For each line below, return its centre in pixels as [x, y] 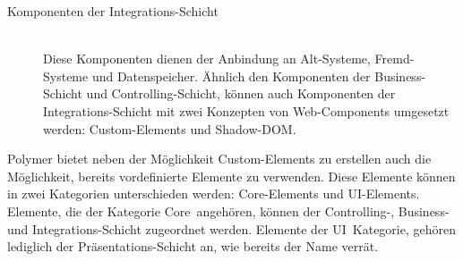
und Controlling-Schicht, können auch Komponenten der [241, 93]
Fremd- [394, 59]
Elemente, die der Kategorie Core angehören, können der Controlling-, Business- [228, 210]
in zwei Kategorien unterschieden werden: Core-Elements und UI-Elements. [214, 194]
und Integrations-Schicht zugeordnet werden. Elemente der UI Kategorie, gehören [232, 228]
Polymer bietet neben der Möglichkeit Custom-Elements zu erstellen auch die [219, 159]
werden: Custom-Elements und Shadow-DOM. [170, 128]
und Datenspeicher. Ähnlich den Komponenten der [231, 76]
